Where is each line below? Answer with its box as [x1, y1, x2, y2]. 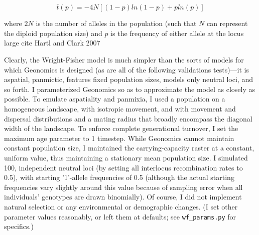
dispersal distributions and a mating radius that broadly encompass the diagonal [4, 113, 252, 123]
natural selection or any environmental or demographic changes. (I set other [4, 201, 238, 211]
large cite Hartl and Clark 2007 [4, 37, 100, 48]
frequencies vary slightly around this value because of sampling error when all [4, 181, 243, 192]
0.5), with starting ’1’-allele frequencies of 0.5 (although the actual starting [4, 172, 234, 182]
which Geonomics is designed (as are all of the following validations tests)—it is [4, 64, 249, 74]
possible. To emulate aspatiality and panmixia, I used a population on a [4, 93, 225, 104]
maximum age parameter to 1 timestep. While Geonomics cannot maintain [4, 132, 234, 143]
